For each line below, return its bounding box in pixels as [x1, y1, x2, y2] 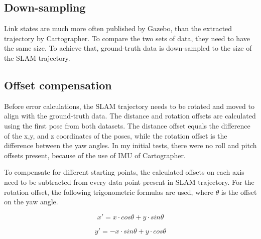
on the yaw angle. [4, 196, 58, 207]
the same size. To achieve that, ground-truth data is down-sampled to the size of [4, 43, 252, 53]
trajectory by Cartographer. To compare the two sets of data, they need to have [4, 33, 250, 43]
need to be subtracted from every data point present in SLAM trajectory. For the [4, 176, 254, 187]
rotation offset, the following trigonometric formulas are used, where [4, 186, 213, 197]
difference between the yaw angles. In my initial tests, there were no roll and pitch [4, 140, 257, 151]
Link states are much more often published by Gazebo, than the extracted [4, 23, 232, 34]
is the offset [221, 186, 257, 197]
